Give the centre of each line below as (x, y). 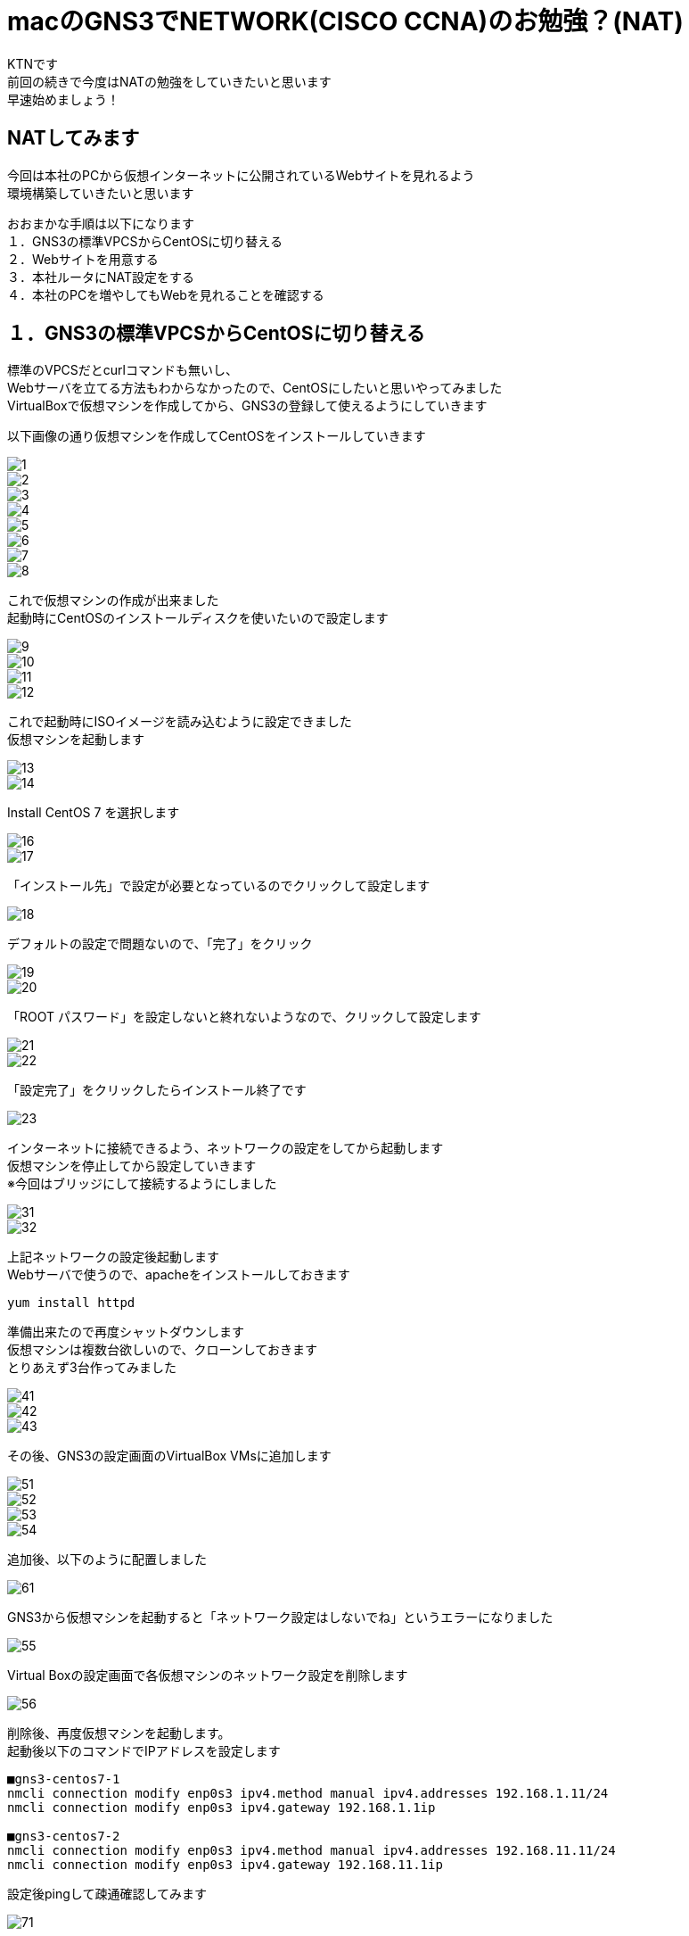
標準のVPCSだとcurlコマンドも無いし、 (123, 370)
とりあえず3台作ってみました (92, 1368)
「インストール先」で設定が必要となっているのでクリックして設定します (219, 886)
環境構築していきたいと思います (101, 193)
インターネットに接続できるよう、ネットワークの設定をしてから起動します (226, 1148)
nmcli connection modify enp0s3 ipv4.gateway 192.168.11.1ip (225, 1865)
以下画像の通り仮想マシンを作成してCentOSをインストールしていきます (217, 436)
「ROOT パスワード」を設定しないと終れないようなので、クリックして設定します (244, 1017)
